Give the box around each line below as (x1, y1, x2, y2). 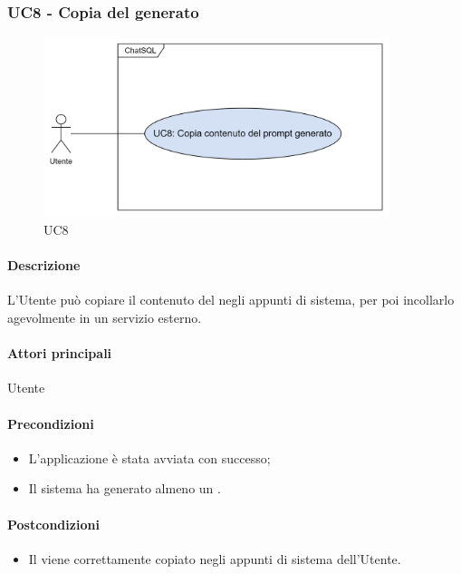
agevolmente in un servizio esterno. (7, 308, 202, 327)
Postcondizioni (7, 514, 100, 533)
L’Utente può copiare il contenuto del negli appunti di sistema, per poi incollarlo (7, 290, 455, 309)
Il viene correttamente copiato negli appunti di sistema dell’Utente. (28, 549, 401, 568)
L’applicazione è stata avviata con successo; (28, 448, 271, 467)
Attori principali (7, 344, 112, 363)
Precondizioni (7, 413, 94, 433)
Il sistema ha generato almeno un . (28, 479, 221, 498)
